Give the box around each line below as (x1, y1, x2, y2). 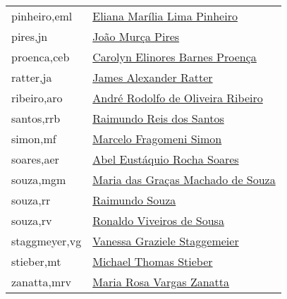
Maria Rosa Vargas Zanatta (92, 274, 230, 290)
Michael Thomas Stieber (92, 253, 213, 269)
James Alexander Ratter (92, 69, 213, 85)
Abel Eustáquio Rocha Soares (92, 151, 239, 167)
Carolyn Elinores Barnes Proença (92, 49, 257, 65)
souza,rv (11, 212, 52, 228)
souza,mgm (11, 171, 66, 188)
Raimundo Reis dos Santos (92, 110, 224, 126)
